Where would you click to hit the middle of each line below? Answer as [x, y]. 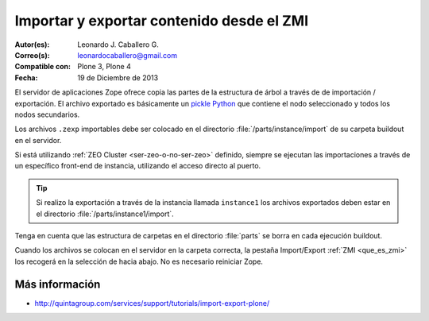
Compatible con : [43, 67]
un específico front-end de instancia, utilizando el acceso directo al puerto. [138, 166]
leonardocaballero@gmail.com [128, 55]
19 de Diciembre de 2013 [118, 77]
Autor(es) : [32, 44]
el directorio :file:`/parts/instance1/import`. [105, 214]
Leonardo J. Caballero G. [118, 44]
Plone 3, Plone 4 [104, 67]
